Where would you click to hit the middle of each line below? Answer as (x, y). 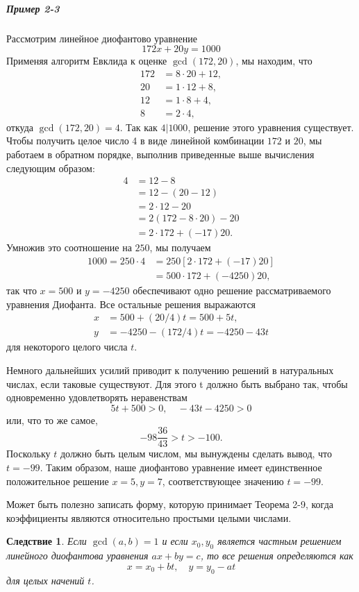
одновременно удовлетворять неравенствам (97, 397)
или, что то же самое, (52, 420)
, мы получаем (180, 247)
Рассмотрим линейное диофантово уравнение (102, 38)
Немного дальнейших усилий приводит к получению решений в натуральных (170, 370)
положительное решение (58, 481)
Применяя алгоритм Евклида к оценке (87, 61)
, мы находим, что (274, 61)
